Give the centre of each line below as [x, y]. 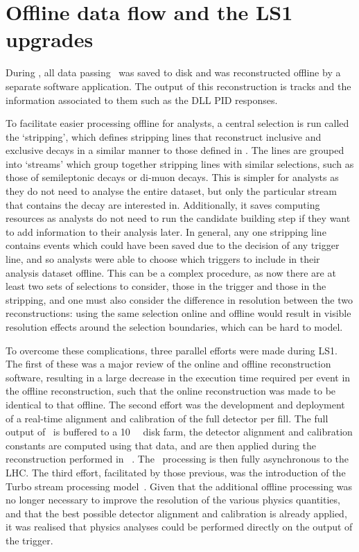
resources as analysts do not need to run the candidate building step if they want [178, 218]
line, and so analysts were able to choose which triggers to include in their [163, 259]
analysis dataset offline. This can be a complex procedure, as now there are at [171, 272]
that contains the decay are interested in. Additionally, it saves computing [163, 204]
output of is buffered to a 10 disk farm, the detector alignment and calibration [179, 432]
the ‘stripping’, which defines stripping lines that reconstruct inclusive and [164, 136]
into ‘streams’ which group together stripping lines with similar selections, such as [180, 163]
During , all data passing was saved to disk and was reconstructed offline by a [173, 72]
